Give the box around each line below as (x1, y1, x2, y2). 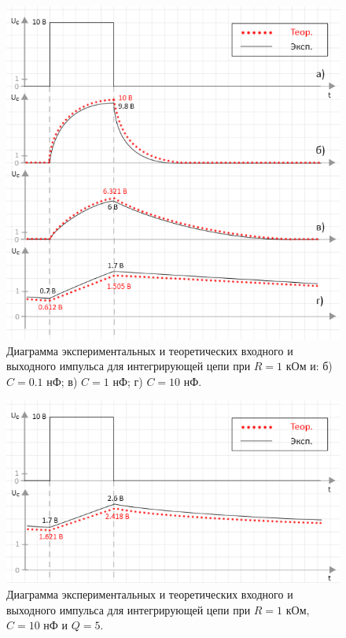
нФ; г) (112, 373, 143, 390)
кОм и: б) (285, 358, 333, 374)
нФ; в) (46, 373, 78, 390)
